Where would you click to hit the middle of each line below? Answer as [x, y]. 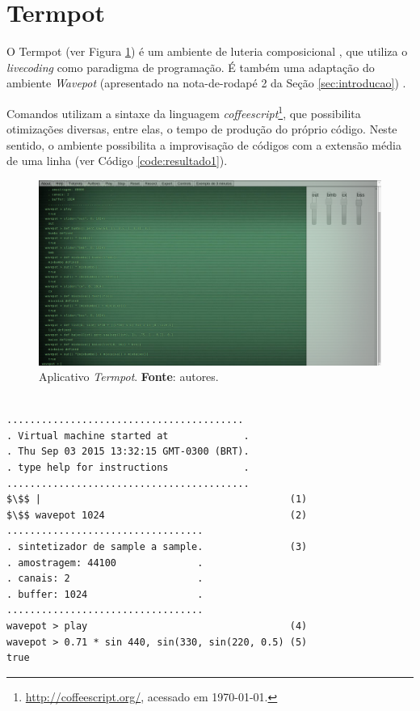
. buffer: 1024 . [105, 594]
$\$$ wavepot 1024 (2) [157, 515]
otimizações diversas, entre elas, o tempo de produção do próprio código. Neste [202, 129]
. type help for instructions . [128, 468]
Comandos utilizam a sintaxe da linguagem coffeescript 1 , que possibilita [184, 112]
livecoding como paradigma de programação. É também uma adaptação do [191, 67]
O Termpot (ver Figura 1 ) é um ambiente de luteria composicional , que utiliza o [207, 51]
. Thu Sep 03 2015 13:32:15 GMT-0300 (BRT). [128, 452]
